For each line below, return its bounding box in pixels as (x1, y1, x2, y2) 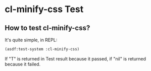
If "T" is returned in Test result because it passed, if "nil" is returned (5, 55, 146, 61)
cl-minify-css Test (5, 4, 84, 15)
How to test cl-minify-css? (5, 24, 90, 32)
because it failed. (5, 61, 41, 67)
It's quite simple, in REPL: (5, 37, 58, 43)
